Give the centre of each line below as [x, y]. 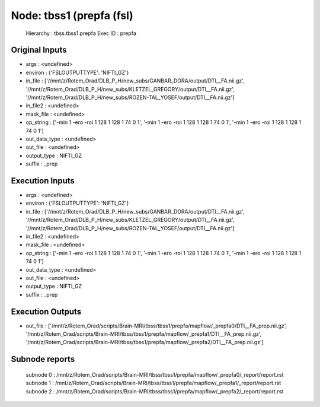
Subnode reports [43, 359]
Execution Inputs [43, 181]
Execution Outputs [46, 311]
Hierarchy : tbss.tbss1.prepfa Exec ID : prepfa [81, 33]
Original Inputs [39, 50]
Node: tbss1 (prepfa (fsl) [72, 15]
